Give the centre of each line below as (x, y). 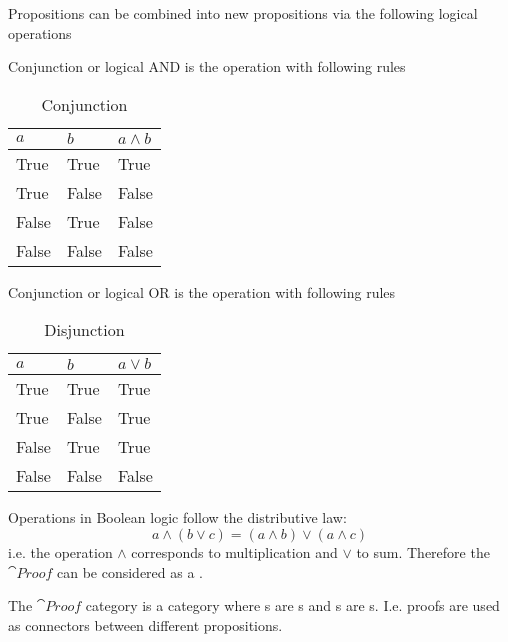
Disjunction (84, 330)
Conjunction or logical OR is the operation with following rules (202, 291)
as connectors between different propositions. (145, 624)
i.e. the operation (60, 551)
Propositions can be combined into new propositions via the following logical (243, 13)
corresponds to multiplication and (234, 551)
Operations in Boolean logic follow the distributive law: (177, 517)
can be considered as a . (129, 571)
